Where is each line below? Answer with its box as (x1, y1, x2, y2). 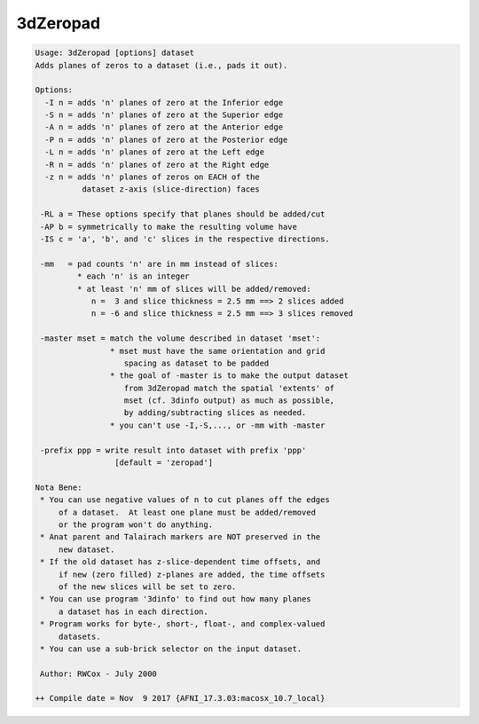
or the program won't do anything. (58, 519, 213, 530)
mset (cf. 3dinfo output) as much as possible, (123, 396, 335, 405)
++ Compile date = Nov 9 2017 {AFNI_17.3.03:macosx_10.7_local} (35, 693, 326, 704)
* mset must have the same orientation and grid (109, 346, 326, 356)
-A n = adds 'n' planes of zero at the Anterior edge (44, 122, 284, 132)
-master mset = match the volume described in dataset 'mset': (40, 334, 321, 343)
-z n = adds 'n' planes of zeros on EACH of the (44, 172, 261, 182)
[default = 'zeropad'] (114, 458, 213, 468)
